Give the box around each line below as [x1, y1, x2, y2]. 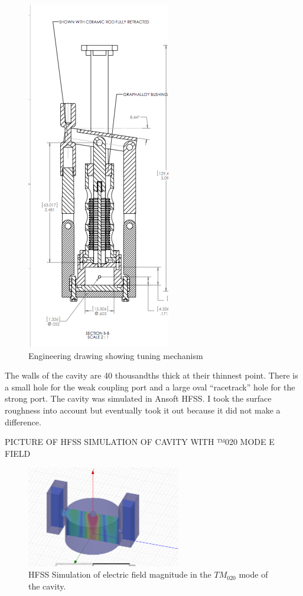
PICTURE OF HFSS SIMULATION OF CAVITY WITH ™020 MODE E [5, 435, 275, 448]
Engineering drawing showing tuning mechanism [28, 349, 203, 361]
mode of [239, 568, 268, 581]
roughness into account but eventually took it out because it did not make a [5, 403, 281, 416]
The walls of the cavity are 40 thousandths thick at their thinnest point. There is [5, 369, 298, 382]
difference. [5, 415, 41, 428]
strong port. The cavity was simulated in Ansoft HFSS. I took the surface [5, 392, 272, 405]
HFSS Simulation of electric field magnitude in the [28, 568, 211, 581]
